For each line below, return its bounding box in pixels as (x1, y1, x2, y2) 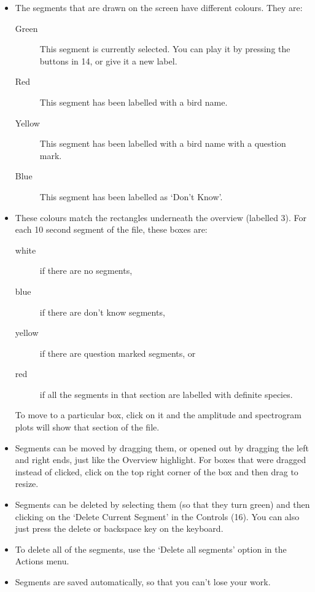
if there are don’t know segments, (39, 305, 165, 318)
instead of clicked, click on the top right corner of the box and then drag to (15, 465, 298, 478)
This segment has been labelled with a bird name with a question (39, 137, 286, 150)
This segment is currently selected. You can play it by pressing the (39, 42, 290, 55)
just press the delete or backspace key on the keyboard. (15, 522, 224, 535)
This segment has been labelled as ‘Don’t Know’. (39, 190, 223, 203)
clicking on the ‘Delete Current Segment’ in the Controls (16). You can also (15, 510, 300, 523)
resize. (15, 477, 39, 490)
